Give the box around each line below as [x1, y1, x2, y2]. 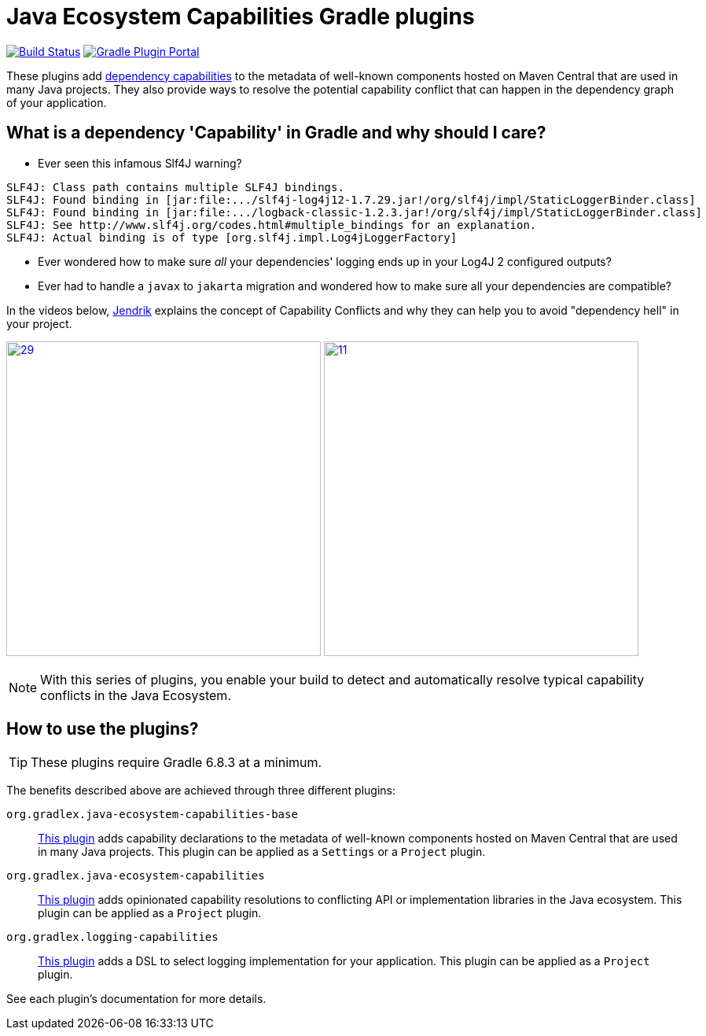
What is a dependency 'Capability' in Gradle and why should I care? [6, 123, 546, 143]
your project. [6, 316, 72, 330]
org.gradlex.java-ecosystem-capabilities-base [6, 808, 298, 821]
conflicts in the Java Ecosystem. [40, 687, 231, 703]
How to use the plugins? [6, 719, 199, 739]
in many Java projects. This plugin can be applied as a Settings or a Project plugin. [38, 845, 486, 859]
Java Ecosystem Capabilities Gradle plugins [6, 3, 475, 30]
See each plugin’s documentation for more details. [6, 992, 267, 1006]
